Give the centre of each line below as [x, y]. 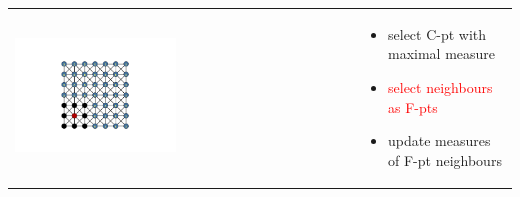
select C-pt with [437, 33]
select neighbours [440, 86]
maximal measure [442, 53]
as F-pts [413, 106]
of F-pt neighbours [445, 159]
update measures [439, 140]
